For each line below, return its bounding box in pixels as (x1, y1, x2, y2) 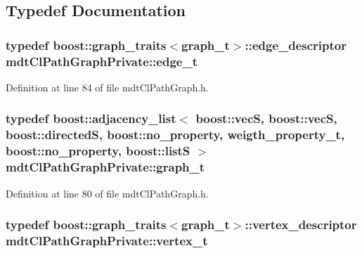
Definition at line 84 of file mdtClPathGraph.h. (6, 79, 209, 94)
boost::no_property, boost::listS (6, 142, 190, 160)
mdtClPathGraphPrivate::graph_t (6, 158, 205, 176)
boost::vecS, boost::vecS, (195, 110, 337, 127)
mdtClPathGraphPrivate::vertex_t (6, 231, 208, 249)
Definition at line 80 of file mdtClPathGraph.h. (6, 186, 209, 200)
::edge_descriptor (245, 36, 347, 53)
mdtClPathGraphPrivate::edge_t (6, 52, 198, 70)
